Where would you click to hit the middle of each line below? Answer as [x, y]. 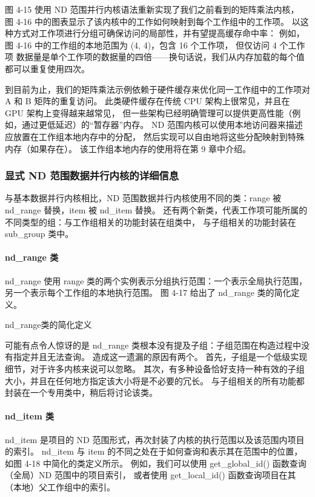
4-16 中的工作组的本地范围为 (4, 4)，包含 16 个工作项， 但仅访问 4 [146, 45]
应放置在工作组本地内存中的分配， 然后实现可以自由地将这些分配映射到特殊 [155, 136]
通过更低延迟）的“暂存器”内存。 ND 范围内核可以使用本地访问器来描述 [162, 125]
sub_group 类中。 [39, 234]
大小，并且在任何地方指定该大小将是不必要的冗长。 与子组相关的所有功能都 [155, 380]
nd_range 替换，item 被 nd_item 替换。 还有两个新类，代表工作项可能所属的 [156, 209]
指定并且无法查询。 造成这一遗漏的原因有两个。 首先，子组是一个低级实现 [160, 357]
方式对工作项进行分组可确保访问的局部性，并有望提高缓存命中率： [144, 33]
